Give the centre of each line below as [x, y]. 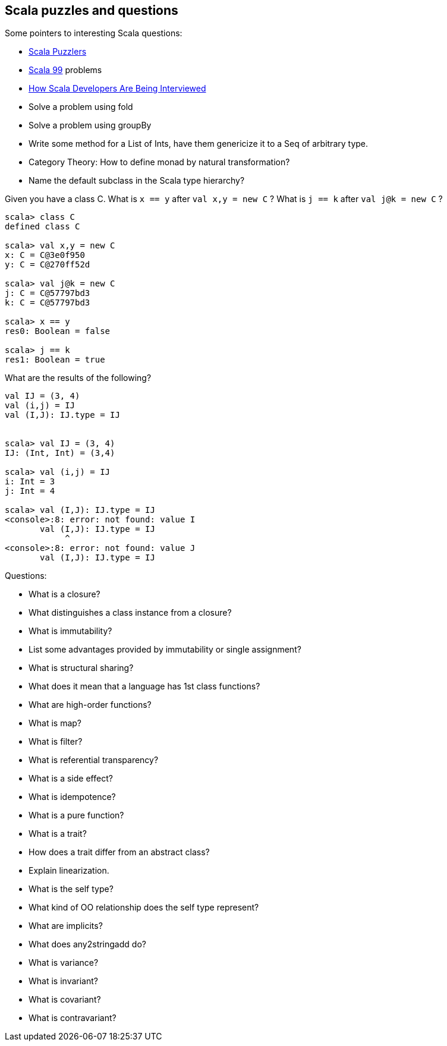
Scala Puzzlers [58, 52]
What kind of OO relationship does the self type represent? [144, 908]
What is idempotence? [72, 797]
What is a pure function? [76, 815]
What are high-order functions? [90, 705]
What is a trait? [58, 834]
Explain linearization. [69, 871]
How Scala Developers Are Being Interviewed [117, 89]
